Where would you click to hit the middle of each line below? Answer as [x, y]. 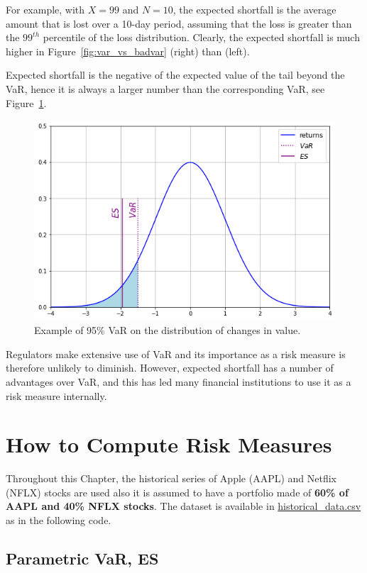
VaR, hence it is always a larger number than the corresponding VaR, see [165, 88]
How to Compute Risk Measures [169, 444]
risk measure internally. [56, 395]
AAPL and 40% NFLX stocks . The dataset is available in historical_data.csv [183, 506]
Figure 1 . [26, 102]
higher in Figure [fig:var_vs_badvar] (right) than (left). [128, 51]
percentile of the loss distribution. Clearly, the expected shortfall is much [201, 37]
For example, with [45, 9]
